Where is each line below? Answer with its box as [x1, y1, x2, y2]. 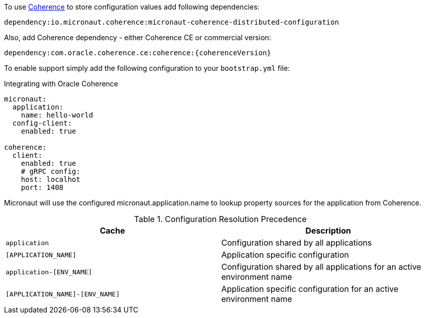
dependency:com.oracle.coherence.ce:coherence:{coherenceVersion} [4, 49, 272, 57]
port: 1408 [21, 183, 64, 191]
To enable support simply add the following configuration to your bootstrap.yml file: [4, 64, 290, 72]
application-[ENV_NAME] [6, 268, 93, 276]
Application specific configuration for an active [221, 284, 399, 294]
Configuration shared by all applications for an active [221, 262, 421, 272]
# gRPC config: [21, 167, 80, 175]
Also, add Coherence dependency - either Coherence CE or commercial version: [4, 33, 271, 42]
